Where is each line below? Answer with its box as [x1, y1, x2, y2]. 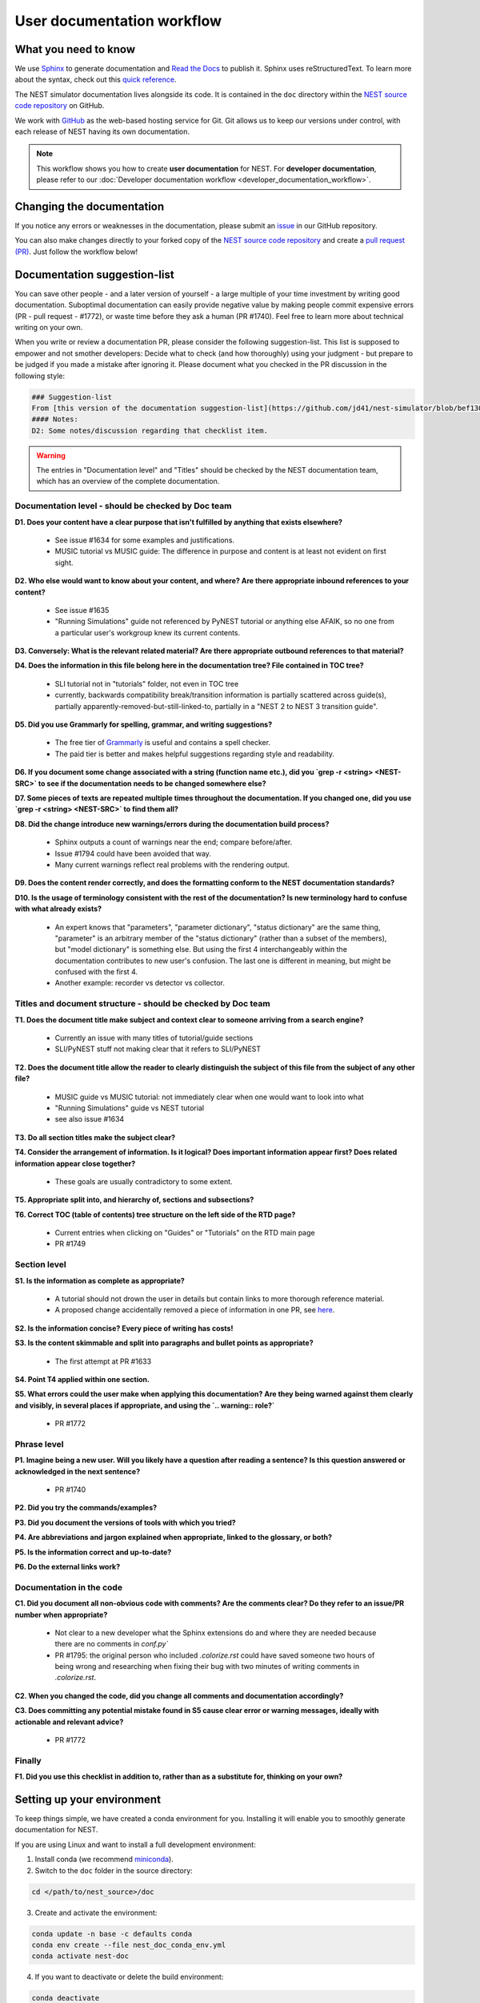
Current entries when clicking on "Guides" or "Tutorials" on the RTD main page [54, 1228, 315, 1238]
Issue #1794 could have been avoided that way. [54, 848, 212, 858]
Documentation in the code [14, 1582, 123, 1593]
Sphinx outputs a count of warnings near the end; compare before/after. [54, 837, 293, 847]
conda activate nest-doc [31, 1952, 130, 1961]
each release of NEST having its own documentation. [14, 127, 190, 136]
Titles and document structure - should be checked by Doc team [14, 998, 271, 1010]
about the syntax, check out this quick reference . [14, 75, 177, 84]
